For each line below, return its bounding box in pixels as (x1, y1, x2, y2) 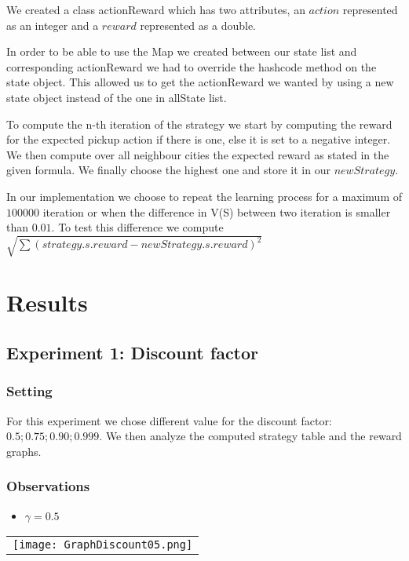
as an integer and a (6, 16, 99, 33)
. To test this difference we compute (51, 219, 224, 235)
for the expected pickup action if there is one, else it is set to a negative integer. (6, 131, 391, 148)
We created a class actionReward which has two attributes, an (6, 2, 305, 17)
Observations (6, 476, 90, 496)
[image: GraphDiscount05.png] (13, 537, 193, 551)
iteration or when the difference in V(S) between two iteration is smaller (42, 203, 391, 220)
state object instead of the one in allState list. (6, 89, 227, 105)
